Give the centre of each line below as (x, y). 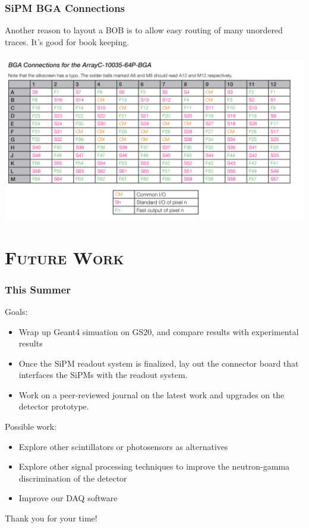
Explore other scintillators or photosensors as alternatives (123, 446)
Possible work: (31, 427)
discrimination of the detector (73, 478)
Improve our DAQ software (68, 498)
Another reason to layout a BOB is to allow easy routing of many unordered (144, 30)
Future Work (64, 257)
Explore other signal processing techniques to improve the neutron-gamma (154, 466)
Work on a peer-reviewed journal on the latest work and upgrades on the (152, 394)
